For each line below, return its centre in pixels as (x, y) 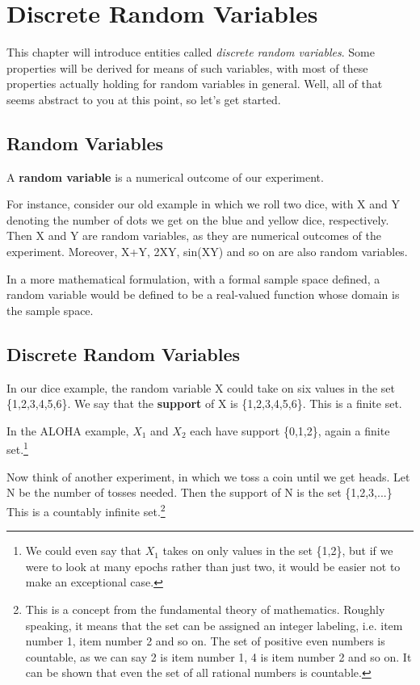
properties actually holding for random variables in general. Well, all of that (195, 84)
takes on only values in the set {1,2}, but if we (278, 551)
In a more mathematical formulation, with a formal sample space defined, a (193, 278)
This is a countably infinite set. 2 (86, 510)
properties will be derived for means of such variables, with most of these (187, 67)
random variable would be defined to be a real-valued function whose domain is (203, 294)
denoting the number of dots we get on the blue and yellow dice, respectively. (198, 219)
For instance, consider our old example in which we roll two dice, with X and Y (203, 204)
